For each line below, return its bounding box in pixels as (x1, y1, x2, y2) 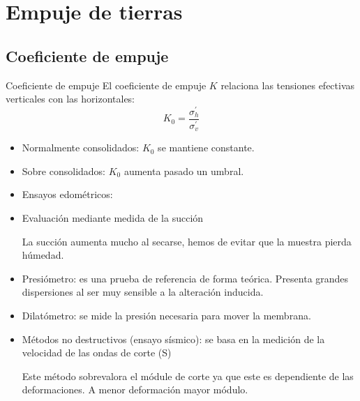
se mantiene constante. (158, 140, 255, 155)
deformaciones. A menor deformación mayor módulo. (22, 382, 248, 397)
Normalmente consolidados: (22, 140, 140, 155)
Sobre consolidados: (22, 163, 106, 178)
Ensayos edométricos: (22, 187, 113, 202)
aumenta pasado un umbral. (123, 163, 244, 178)
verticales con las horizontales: (6, 91, 135, 106)
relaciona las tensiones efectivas (220, 77, 355, 92)
